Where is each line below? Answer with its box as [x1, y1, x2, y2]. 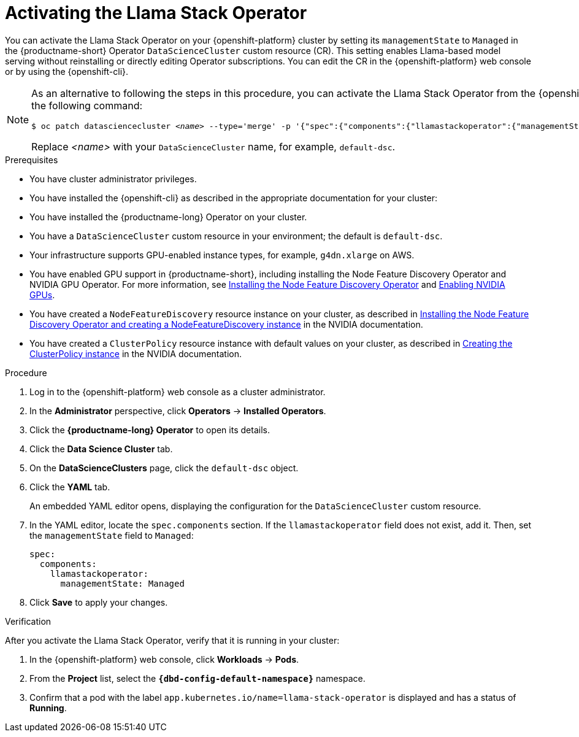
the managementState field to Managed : [29, 530, 194, 541]
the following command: [31, 99, 143, 112]
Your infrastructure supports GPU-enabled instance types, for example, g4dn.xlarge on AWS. [29, 249, 415, 260]
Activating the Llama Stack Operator [5, 2, 307, 23]
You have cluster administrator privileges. [29, 173, 197, 184]
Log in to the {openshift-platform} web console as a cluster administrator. [29, 386, 326, 397]
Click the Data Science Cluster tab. [29, 443, 173, 454]
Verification [5, 615, 52, 627]
